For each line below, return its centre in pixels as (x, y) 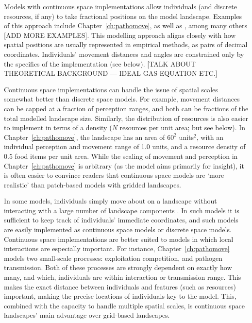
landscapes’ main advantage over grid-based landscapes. (87, 315)
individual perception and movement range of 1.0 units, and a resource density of (125, 146)
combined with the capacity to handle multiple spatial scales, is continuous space (124, 305)
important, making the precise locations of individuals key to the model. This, (120, 296)
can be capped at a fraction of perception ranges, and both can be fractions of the (126, 108)
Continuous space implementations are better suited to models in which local (119, 239)
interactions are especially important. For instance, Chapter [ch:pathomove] (117, 248)
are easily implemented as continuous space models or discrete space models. (118, 229)
